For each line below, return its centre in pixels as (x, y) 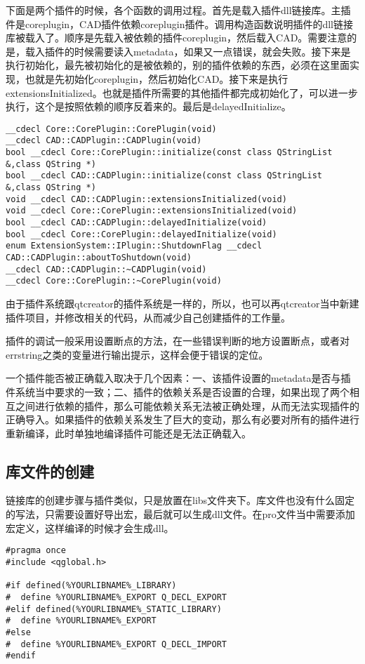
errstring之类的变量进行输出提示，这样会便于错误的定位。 (137, 354)
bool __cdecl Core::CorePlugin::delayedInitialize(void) (141, 234)
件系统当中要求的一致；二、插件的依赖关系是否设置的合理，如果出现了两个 (178, 391)
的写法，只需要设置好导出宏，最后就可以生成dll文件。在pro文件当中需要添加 (180, 514)
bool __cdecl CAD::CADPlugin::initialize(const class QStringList (164, 176)
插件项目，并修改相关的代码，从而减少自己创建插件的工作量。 (148, 317)
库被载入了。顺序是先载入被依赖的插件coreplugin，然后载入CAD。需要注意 (177, 38)
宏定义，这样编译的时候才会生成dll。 (90, 527)
